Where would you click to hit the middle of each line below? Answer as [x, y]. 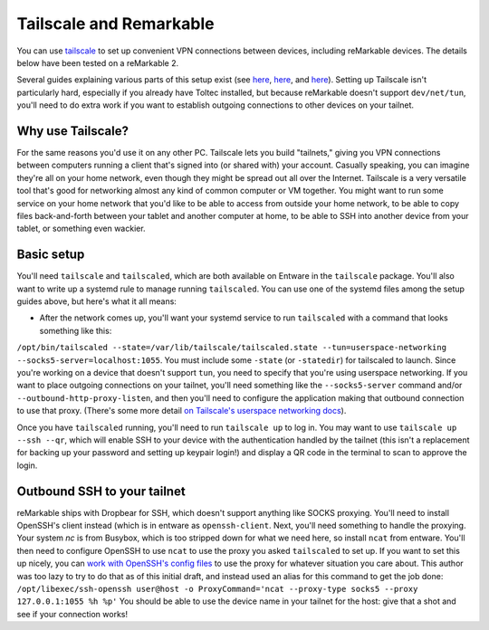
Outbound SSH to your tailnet [101, 491]
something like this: [76, 330]
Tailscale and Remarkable [115, 24]
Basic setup [51, 255]
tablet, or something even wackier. [81, 229]
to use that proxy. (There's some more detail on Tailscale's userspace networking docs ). [182, 411]
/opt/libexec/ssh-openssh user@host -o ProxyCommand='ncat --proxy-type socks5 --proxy [217, 589]
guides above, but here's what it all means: [96, 301]
